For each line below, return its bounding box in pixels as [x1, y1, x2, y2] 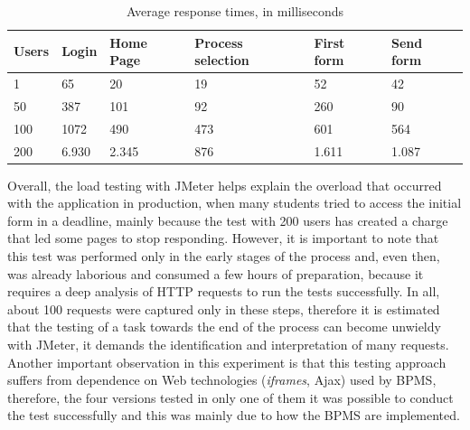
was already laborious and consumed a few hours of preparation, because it [7, 264, 424, 283]
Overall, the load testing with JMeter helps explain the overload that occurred [7, 175, 442, 194]
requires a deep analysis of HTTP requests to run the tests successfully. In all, [7, 282, 440, 301]
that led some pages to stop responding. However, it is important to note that [7, 229, 439, 248]
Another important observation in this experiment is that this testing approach [7, 352, 446, 371]
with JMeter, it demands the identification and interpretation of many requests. [7, 335, 449, 353]
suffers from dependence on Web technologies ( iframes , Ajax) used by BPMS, [7, 370, 437, 389]
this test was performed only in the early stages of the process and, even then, [7, 247, 440, 266]
